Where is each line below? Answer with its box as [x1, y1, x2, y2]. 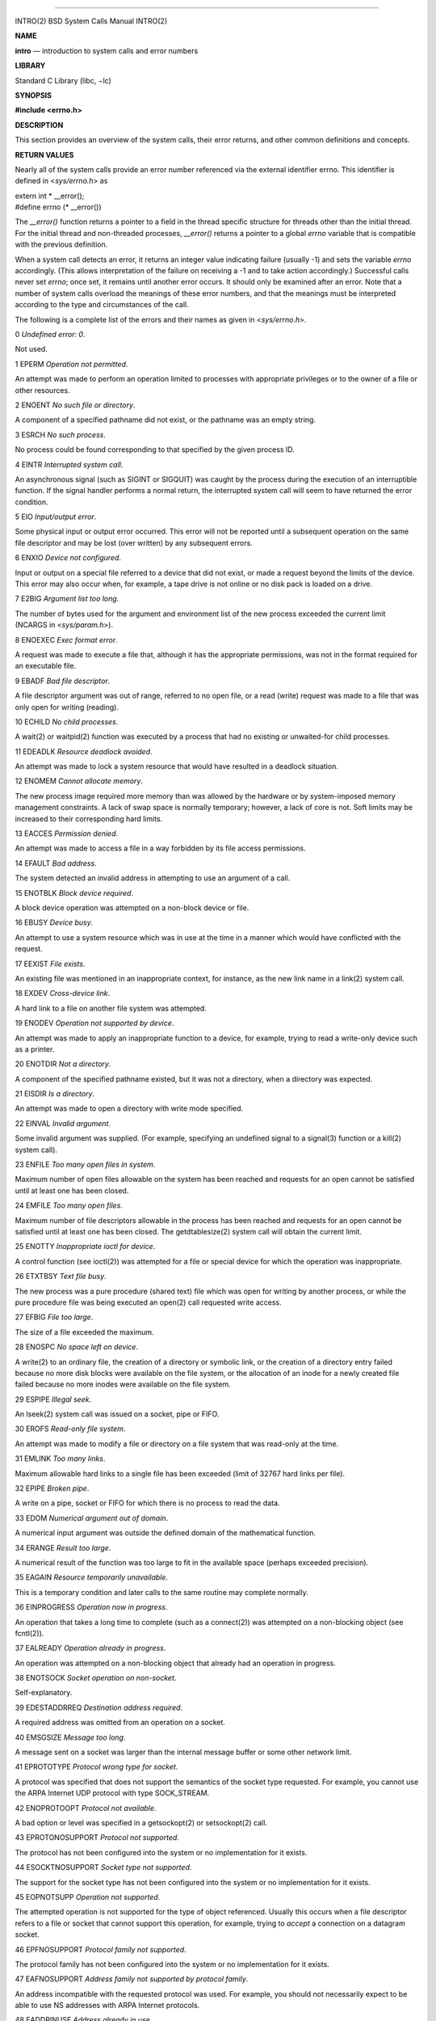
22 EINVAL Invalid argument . [15, 1118, 111, 1128]
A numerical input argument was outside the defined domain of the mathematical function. [15, 1528, 317, 1538]
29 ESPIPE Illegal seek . [15, 1394, 92, 1404]
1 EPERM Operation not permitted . [15, 359, 128, 369]
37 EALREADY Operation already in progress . [15, 1643, 166, 1653]
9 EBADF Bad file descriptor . [15, 676, 111, 686]
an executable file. [15, 661, 77, 671]
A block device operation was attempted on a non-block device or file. [15, 903, 249, 913]
